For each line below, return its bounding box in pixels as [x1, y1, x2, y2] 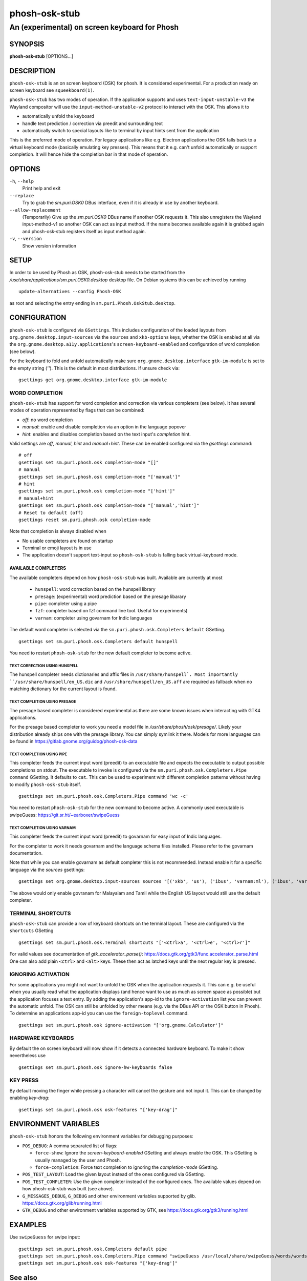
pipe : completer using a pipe [35, 601, 97, 607]
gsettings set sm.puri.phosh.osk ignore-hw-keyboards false [18, 1064, 172, 1070]
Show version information [22, 242, 77, 249]
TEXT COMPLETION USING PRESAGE [9, 699, 76, 704]
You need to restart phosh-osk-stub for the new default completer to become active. [9, 650, 192, 656]
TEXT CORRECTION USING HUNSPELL [9, 663, 79, 668]
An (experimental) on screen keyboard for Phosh [9, 23, 179, 32]
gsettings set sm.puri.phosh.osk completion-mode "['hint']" [18, 488, 175, 494]
